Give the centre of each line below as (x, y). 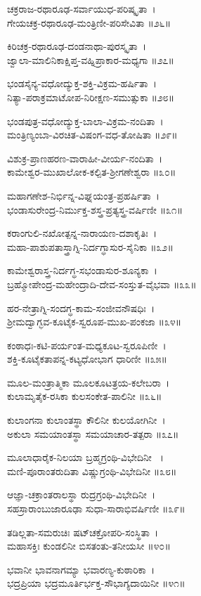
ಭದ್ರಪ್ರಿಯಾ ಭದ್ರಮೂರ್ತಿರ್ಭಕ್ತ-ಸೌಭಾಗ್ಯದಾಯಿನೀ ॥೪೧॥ (96, 583)
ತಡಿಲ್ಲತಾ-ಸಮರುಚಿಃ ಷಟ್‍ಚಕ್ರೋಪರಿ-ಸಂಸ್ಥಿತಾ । (83, 532)
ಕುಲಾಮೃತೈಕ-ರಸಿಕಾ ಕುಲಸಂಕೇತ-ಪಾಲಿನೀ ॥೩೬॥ (85, 396)
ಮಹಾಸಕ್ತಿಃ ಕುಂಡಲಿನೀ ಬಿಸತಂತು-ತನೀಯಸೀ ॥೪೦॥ (89, 546)
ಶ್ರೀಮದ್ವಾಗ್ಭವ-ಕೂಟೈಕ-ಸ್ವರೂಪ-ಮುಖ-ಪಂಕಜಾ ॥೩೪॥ (95, 322)
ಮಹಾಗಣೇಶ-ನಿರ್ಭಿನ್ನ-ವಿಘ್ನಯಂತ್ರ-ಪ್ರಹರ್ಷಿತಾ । (83, 195)
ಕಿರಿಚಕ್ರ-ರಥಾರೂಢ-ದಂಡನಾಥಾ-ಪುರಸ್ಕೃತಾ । (77, 46)
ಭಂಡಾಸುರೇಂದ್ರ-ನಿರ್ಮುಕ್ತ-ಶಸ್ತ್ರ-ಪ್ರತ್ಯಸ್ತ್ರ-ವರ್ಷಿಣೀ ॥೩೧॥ (95, 209)
